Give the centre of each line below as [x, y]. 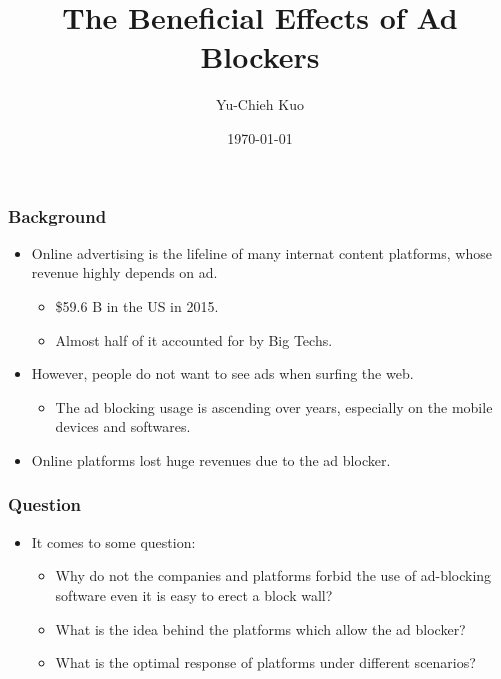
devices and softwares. [123, 426]
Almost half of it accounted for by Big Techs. [194, 339]
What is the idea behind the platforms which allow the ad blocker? [260, 628]
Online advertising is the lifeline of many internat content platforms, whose [261, 252]
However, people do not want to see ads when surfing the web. [222, 373]
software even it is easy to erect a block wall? [194, 594]
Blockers [260, 56]
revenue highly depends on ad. [124, 272]
